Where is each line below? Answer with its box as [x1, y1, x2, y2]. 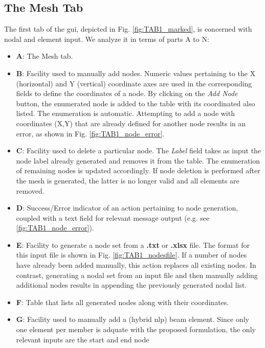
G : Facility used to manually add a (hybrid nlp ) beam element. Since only [16, 314, 249, 324]
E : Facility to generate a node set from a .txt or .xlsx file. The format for [16, 239, 250, 250]
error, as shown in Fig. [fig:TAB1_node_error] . [16, 128, 165, 138]
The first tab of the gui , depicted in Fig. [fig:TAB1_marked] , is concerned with [4, 24, 252, 34]
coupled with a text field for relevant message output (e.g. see [16, 212, 210, 223]
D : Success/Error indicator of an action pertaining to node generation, [16, 202, 238, 213]
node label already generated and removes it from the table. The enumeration [16, 155, 260, 166]
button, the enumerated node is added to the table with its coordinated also [16, 98, 255, 108]
